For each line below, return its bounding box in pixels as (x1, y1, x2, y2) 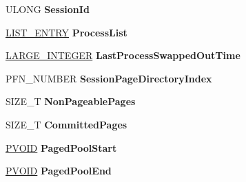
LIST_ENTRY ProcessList (6, 25, 127, 39)
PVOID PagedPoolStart (6, 140, 117, 155)
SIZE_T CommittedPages (6, 117, 127, 131)
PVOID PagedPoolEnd (6, 163, 112, 178)
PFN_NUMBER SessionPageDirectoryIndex (6, 71, 212, 85)
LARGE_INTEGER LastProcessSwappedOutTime (6, 48, 240, 62)
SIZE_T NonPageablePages (6, 94, 136, 109)
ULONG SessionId (6, 2, 90, 16)
